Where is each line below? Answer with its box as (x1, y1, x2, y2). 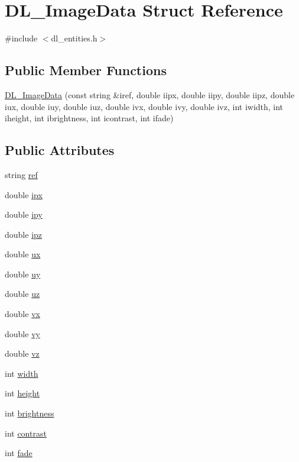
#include (5, 32, 38, 44)
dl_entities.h (51, 32, 97, 44)
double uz (5, 287, 40, 300)
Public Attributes (5, 141, 115, 159)
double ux (5, 248, 41, 260)
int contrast (5, 427, 47, 439)
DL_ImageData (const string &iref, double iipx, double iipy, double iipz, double (5, 88, 295, 101)
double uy (5, 267, 41, 280)
